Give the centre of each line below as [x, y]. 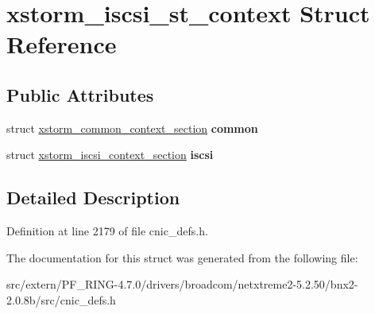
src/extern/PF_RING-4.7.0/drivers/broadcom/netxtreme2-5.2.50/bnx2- [182, 284]
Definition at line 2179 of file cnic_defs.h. [107, 231]
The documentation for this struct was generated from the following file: [182, 257]
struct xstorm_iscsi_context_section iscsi [110, 155]
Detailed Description [93, 198]
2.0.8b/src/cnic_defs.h [61, 299]
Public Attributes [80, 94]
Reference [62, 44]
